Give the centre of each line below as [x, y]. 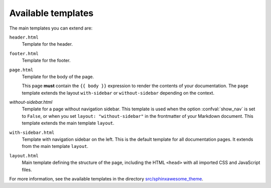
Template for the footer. [46, 61]
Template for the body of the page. [58, 76]
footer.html [24, 53]
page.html [21, 70]
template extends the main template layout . [68, 123]
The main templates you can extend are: [51, 28]
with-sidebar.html [32, 132]
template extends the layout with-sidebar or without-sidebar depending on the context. [118, 93]
